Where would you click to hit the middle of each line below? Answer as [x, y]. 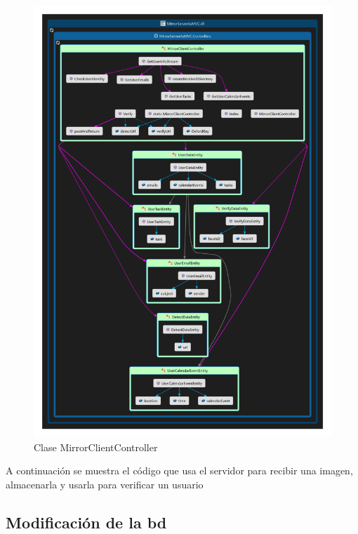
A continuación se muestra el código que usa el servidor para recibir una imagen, [179, 470]
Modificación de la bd [86, 522]
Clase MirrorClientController [96, 447]
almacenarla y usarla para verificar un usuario [105, 484]
